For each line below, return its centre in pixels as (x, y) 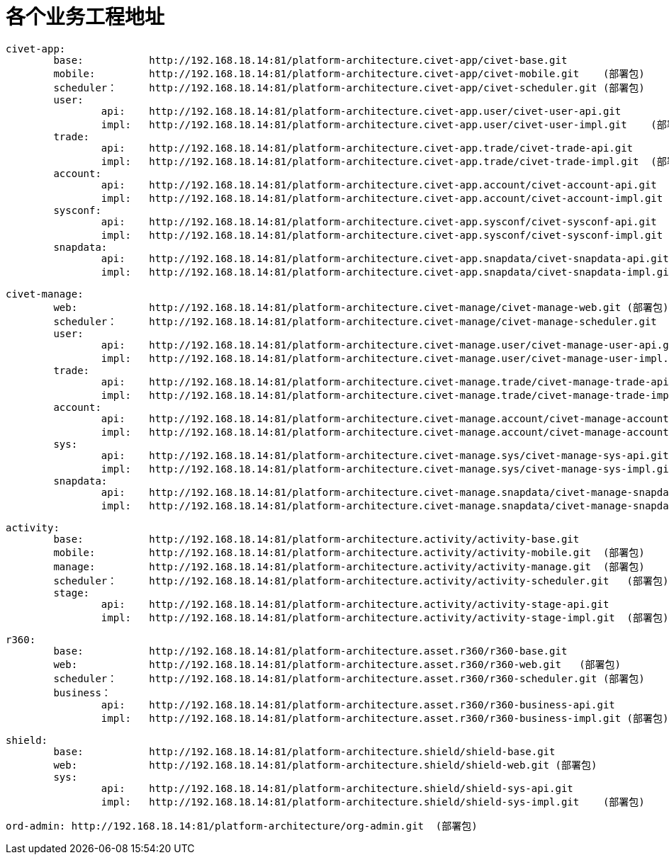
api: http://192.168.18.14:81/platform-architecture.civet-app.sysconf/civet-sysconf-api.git (379, 221)
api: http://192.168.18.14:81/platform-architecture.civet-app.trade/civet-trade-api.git (367, 148)
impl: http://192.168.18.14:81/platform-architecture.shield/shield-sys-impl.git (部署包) (373, 802)
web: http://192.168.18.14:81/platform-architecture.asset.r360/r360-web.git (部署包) (337, 664)
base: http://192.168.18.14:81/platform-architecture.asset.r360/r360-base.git (310, 651)
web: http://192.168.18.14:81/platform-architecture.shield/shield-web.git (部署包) (325, 765)
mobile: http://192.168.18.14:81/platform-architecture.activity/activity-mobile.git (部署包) (349, 552)
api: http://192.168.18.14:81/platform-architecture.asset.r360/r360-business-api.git (358, 705)
